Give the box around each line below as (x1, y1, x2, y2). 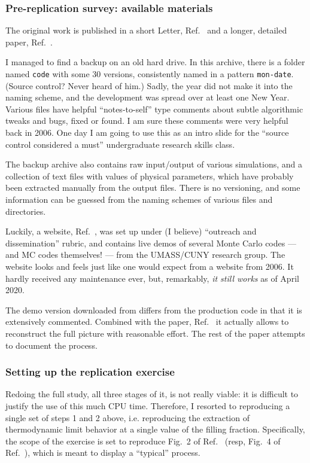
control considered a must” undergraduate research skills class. (5, 138, 235, 150)
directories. (5, 205, 46, 217)
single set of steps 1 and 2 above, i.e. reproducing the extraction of (5, 411, 250, 424)
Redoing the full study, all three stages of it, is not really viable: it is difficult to (5, 388, 299, 400)
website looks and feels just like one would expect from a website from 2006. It (5, 260, 294, 272)
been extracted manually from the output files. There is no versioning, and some (5, 181, 300, 194)
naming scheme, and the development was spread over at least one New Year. (5, 91, 290, 103)
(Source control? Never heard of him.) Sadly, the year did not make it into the (5, 79, 293, 92)
